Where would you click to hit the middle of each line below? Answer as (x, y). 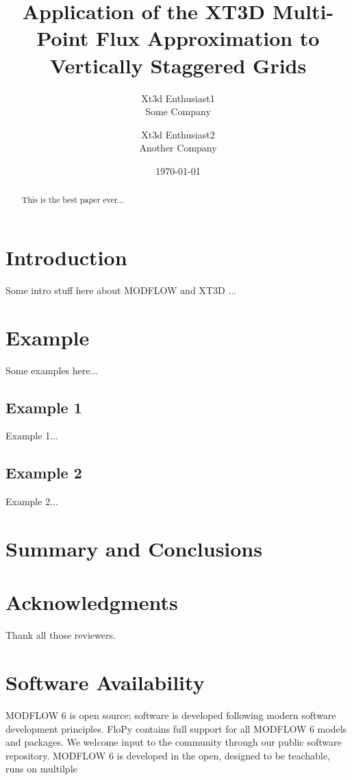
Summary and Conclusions (134, 548)
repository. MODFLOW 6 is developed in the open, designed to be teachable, (168, 755)
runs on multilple (41, 769)
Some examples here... (52, 370)
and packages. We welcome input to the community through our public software (174, 742)
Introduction (66, 257)
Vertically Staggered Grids (178, 65)
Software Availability (105, 682)
